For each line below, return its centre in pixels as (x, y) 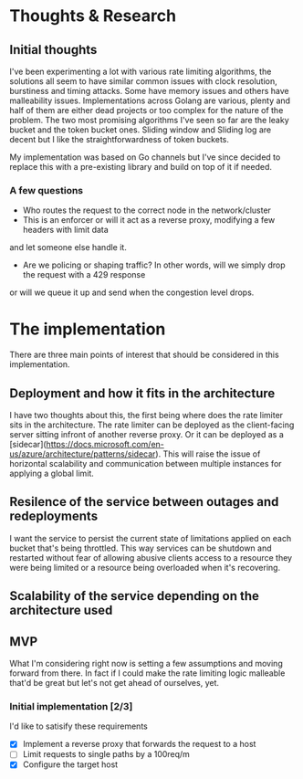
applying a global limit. (52, 474)
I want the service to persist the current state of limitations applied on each (151, 538)
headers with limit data (66, 230)
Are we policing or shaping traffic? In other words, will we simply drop (154, 265)
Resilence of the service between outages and (144, 502)
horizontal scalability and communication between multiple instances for (146, 464)
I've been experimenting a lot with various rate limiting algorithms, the (141, 71)
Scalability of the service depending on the (135, 596)
